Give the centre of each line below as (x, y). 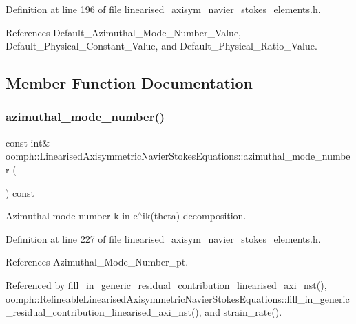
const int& (28, 142)
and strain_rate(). (243, 312)
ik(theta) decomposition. (195, 216)
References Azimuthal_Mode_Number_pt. (97, 262)
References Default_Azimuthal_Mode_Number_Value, (124, 32)
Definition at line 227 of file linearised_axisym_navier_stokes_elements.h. (163, 238)
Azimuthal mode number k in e (72, 216)
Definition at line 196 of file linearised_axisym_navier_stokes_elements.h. (163, 9)
